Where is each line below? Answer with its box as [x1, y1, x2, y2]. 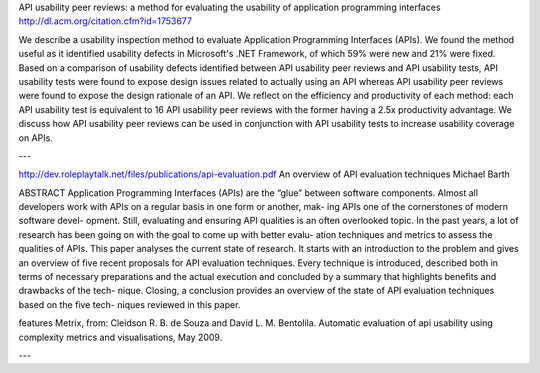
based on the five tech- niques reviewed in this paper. [18, 298, 241, 310]
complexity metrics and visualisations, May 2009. [18, 331, 223, 343]
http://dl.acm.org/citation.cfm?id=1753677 [18, 15, 192, 27]
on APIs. [18, 131, 54, 144]
